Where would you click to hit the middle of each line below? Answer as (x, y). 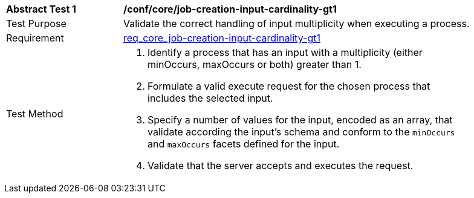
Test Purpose (36, 23)
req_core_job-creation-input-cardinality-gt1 (222, 38)
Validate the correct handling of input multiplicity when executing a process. (297, 23)
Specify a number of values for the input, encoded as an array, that (300, 120)
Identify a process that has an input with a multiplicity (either (285, 52)
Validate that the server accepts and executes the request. (281, 166)
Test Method (35, 114)
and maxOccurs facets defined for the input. (244, 144)
